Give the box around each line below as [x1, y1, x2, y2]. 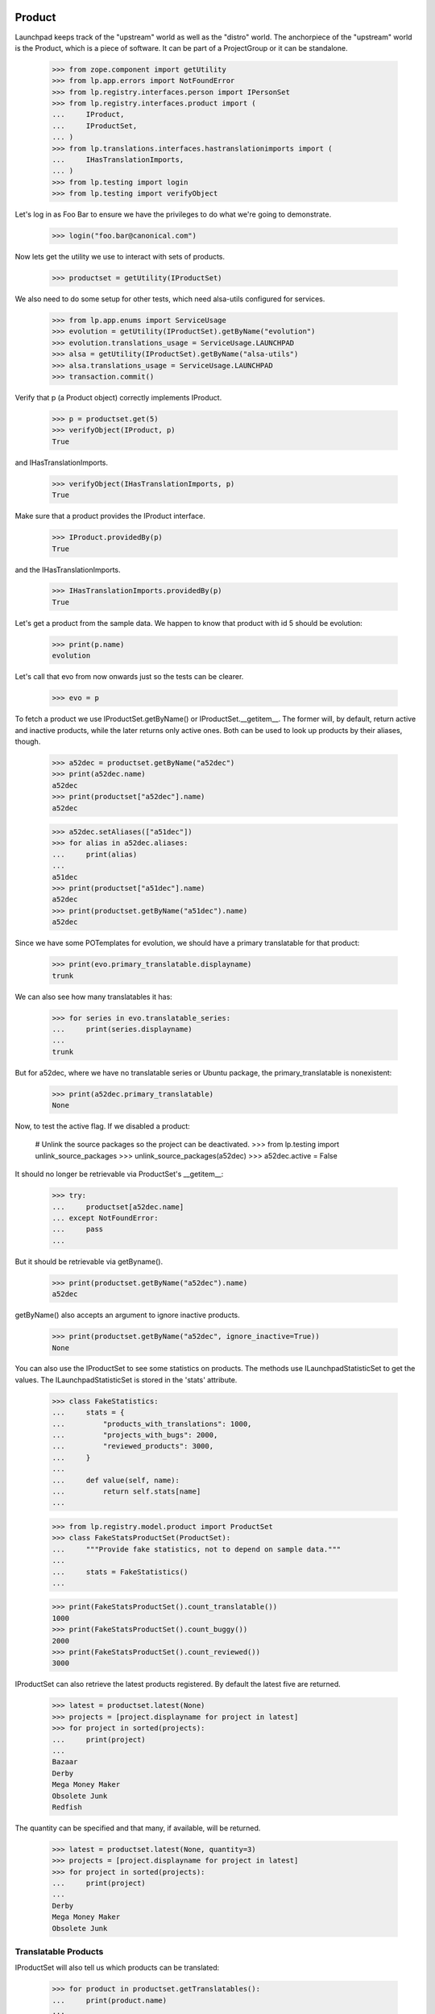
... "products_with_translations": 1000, [52, 1419, 252, 1428]
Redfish [52, 1802, 82, 1812]
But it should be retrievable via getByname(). [14, 1257, 164, 1266]
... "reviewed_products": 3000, [52, 1442, 213, 1451]
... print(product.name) [52, 1995, 168, 2005]
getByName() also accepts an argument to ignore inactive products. [14, 1310, 241, 1320]
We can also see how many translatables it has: [14, 992, 172, 1001]
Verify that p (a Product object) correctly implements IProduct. [14, 393, 222, 403]
